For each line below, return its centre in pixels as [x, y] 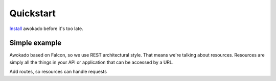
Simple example [36, 43]
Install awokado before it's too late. [47, 29]
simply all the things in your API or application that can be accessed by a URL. [91, 62]
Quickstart [33, 13]
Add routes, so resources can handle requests [58, 72]
